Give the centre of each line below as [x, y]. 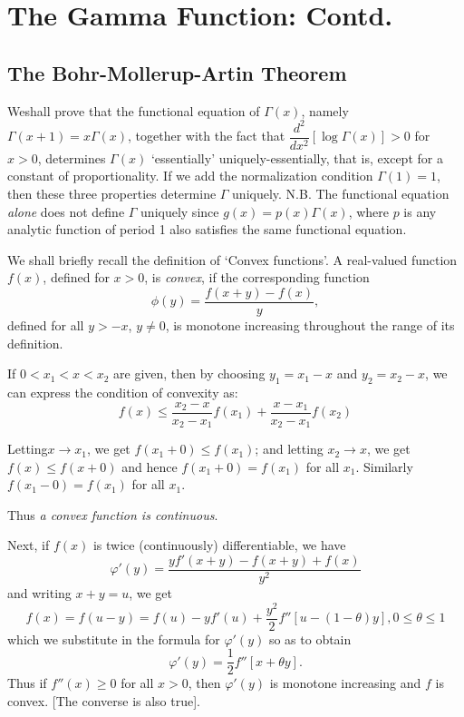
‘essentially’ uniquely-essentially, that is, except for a [297, 157]
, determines [72, 157]
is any [420, 211]
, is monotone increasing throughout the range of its [310, 324]
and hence [150, 466]
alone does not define [66, 211]
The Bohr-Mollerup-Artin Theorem [177, 72]
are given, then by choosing [189, 373]
